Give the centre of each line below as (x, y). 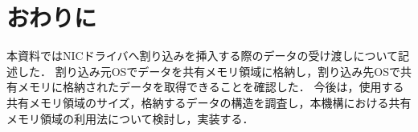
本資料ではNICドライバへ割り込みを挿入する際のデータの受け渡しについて (202, 56)
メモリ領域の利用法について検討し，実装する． (130, 118)
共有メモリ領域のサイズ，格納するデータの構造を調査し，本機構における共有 (209, 102)
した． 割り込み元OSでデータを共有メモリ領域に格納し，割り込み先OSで (209, 71)
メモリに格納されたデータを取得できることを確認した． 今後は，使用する (211, 87)
